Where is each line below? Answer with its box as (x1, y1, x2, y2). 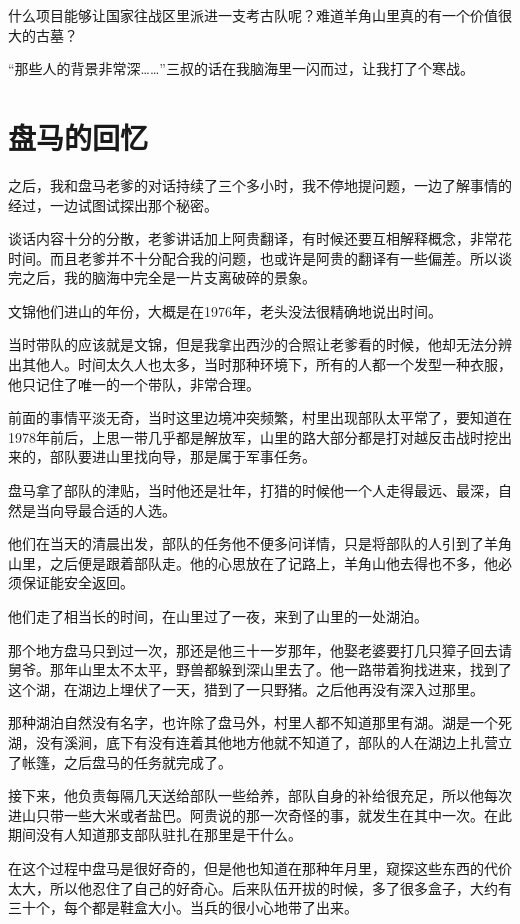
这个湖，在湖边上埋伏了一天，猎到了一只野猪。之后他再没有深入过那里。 (8, 678, 484, 699)
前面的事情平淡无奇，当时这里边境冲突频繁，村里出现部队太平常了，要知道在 (8, 407, 512, 428)
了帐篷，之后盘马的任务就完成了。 (8, 751, 232, 772)
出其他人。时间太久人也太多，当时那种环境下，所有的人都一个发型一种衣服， (8, 354, 512, 375)
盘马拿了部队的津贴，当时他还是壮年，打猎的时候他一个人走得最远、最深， (8, 480, 498, 501)
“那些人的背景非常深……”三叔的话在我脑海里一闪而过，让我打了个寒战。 (8, 58, 474, 79)
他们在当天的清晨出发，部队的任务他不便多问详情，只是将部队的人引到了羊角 (8, 533, 512, 554)
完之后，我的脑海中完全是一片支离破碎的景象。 (8, 267, 316, 288)
